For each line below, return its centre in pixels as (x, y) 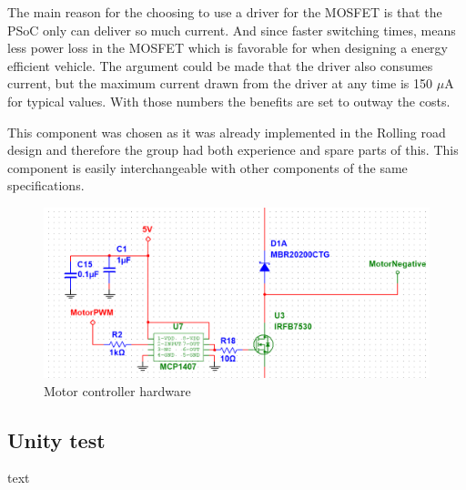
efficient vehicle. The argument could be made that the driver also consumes (220, 65)
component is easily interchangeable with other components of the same (208, 167)
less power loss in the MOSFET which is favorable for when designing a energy (228, 48)
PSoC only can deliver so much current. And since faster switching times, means (232, 30)
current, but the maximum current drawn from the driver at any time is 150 (220, 83)
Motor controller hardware (117, 390)
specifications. (46, 185)
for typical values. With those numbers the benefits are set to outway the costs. (229, 101)
